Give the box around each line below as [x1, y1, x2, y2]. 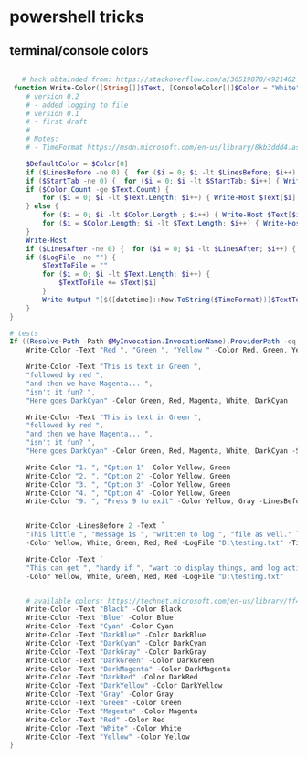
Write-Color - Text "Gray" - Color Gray [26, 690, 174, 700]
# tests [9, 329, 39, 338]
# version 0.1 [26, 109, 79, 118]
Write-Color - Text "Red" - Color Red [26, 715, 166, 724]
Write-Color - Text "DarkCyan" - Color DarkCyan [26, 638, 206, 647]
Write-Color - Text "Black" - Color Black [26, 605, 182, 614]
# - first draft [26, 117, 89, 127]
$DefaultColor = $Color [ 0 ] [26, 159, 129, 168]
